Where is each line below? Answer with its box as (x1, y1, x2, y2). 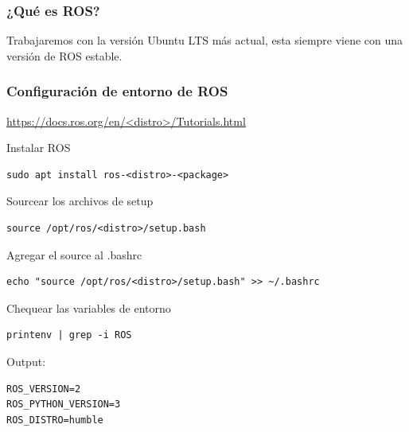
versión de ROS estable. (6, 47, 123, 64)
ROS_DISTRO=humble (6, 414, 103, 426)
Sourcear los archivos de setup (6, 193, 154, 209)
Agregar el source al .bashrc (6, 246, 142, 263)
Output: (6, 352, 46, 369)
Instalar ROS (6, 139, 71, 156)
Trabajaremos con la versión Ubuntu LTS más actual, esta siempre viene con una (6, 32, 403, 49)
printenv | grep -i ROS (6, 329, 132, 341)
